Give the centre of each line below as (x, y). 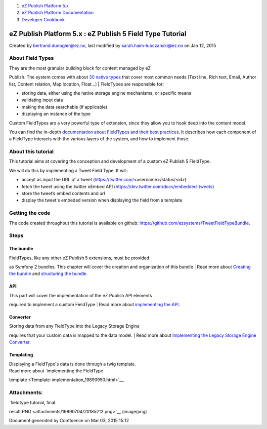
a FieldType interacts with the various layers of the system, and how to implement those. (99, 139)
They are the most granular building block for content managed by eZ (80, 68)
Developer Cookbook (43, 19)
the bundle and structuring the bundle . (48, 273)
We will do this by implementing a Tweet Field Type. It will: (68, 170)
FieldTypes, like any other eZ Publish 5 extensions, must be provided (79, 258)
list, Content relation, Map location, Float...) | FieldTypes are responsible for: (87, 84)
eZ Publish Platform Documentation (58, 13)
